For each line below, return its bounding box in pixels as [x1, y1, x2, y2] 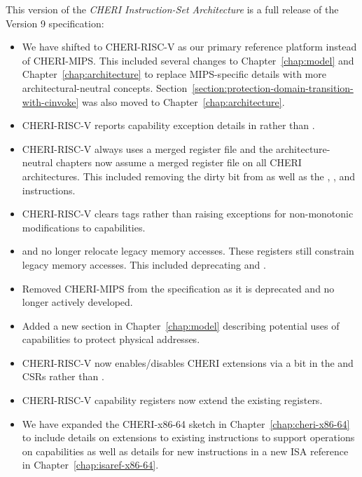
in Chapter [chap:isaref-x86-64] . [22, 457, 159, 472]
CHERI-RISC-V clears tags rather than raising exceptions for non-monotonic [22, 206, 354, 221]
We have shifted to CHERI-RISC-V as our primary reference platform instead [22, 39, 357, 54]
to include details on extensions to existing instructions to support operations [22, 430, 355, 445]
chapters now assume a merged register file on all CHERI [56, 155, 302, 170]
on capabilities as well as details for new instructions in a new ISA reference [22, 443, 349, 458]
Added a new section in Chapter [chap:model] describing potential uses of [22, 318, 340, 332]
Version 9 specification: [6, 15, 104, 30]
